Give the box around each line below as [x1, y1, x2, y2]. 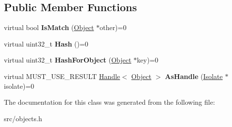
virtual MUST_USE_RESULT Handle [4, 71, 120, 81]
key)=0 [137, 55, 159, 65]
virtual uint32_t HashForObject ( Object [4, 55, 132, 65]
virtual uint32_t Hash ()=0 [4, 38, 88, 48]
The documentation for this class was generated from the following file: [4, 97, 215, 107]
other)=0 [99, 22, 127, 32]
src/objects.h [4, 113, 42, 123]
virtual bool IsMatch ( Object [4, 22, 94, 32]
